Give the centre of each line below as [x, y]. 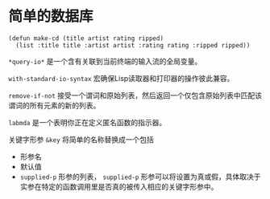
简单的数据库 [51, 16]
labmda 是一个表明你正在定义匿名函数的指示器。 [87, 122]
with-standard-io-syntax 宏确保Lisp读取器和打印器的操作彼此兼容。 [121, 78]
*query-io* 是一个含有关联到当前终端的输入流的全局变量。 [105, 61]
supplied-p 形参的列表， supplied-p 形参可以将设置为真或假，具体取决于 [140, 177]
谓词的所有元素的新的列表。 [54, 105]
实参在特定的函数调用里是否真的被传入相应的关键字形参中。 [119, 186]
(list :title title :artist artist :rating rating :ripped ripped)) [133, 45]
